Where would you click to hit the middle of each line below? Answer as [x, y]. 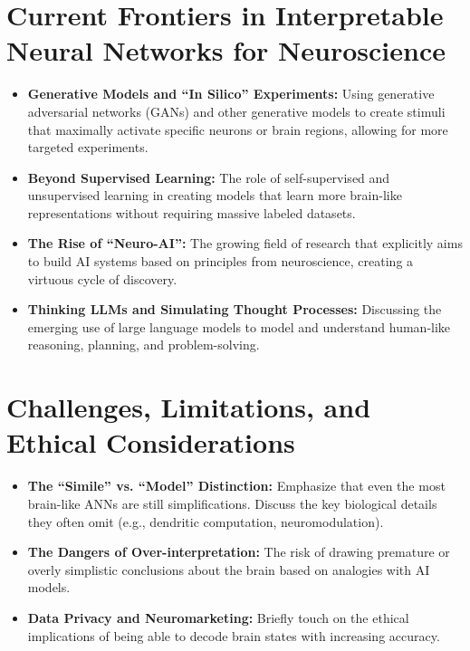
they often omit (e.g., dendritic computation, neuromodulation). [206, 521]
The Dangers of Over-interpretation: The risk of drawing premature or [239, 552]
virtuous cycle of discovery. [102, 278]
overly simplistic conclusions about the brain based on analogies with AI [229, 569]
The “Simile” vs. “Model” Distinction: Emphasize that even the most [236, 486]
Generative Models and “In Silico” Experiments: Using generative [231, 94]
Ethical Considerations [151, 442]
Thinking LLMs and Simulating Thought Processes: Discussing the [235, 309]
